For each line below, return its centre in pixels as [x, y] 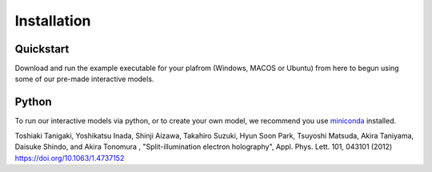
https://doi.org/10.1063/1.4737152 [70, 158]
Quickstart [42, 49]
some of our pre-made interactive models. [84, 79]
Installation [53, 21]
